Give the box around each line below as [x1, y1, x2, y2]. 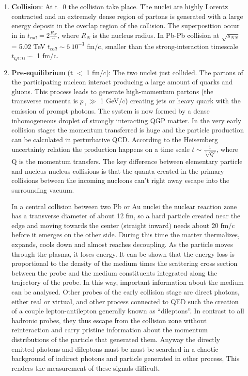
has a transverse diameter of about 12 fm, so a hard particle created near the [11, 211, 241, 221]
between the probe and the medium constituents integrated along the [11, 267, 217, 278]
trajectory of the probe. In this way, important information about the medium [11, 277, 244, 287]
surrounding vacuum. [11, 185, 74, 195]
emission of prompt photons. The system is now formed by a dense [11, 106, 210, 116]
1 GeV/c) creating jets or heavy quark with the [100, 96, 241, 106]
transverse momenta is [11, 96, 78, 106]
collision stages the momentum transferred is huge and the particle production [11, 125, 244, 135]
